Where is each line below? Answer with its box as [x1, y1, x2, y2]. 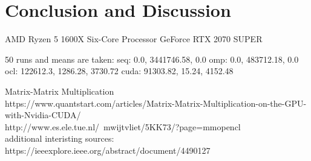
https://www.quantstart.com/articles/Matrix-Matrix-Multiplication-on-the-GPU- [5, 96, 307, 109]
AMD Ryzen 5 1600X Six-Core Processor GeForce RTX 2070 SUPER [5, 33, 263, 45]
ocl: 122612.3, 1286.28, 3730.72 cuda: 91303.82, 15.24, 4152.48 [5, 65, 234, 77]
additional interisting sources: [5, 132, 114, 145]
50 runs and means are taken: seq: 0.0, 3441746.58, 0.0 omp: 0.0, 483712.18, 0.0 [5, 52, 299, 65]
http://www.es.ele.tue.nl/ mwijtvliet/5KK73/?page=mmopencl [5, 120, 241, 133]
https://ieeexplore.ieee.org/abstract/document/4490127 [5, 144, 211, 156]
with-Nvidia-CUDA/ [5, 109, 81, 121]
